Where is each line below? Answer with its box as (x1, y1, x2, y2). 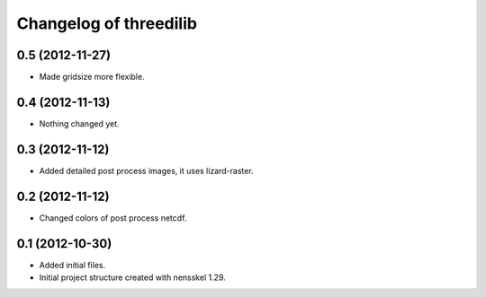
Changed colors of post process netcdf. (39, 212, 187, 223)
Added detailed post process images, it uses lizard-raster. (39, 165, 254, 176)
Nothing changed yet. (39, 118, 121, 129)
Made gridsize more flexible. (39, 72, 145, 83)
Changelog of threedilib (16, 13, 198, 33)
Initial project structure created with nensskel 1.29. (39, 272, 227, 283)
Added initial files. (39, 259, 106, 270)
